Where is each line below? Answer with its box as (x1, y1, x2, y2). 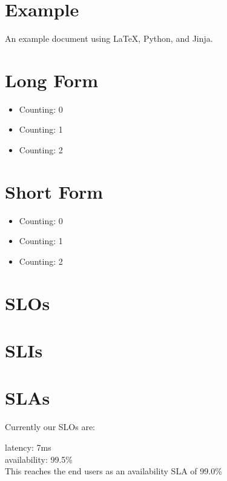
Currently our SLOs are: (5, 420, 96, 433)
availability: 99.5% (5, 453, 73, 465)
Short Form (5, 179, 104, 204)
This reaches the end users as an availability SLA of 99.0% (5, 465, 222, 477)
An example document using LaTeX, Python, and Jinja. (5, 32, 213, 45)
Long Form (5, 67, 98, 92)
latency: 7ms (5, 441, 51, 453)
